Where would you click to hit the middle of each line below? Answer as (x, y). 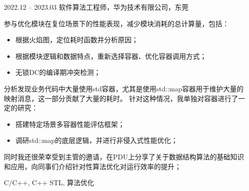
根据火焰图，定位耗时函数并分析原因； (77, 40)
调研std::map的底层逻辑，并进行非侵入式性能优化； (96, 140)
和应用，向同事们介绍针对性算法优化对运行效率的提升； (93, 166)
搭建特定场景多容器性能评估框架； (70, 124)
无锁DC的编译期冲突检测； (58, 72)
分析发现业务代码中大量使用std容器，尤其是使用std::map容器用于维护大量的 (124, 88)
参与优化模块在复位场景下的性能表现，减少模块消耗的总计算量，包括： (116, 23)
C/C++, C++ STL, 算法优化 (49, 182)
